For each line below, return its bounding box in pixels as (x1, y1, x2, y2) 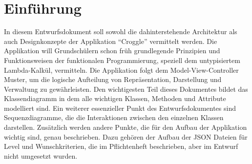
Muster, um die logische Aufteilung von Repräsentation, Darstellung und (4, 74, 222, 84)
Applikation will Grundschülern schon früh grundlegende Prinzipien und (4, 45, 220, 56)
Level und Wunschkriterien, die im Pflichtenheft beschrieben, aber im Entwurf (4, 141, 238, 151)
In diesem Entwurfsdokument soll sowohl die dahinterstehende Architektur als (4, 26, 237, 37)
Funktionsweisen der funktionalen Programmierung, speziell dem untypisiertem (4, 55, 240, 65)
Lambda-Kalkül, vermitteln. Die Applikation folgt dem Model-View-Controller (4, 64, 239, 75)
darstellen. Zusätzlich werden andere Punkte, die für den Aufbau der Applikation (4, 122, 247, 132)
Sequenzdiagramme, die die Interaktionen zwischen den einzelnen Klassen (4, 112, 224, 123)
